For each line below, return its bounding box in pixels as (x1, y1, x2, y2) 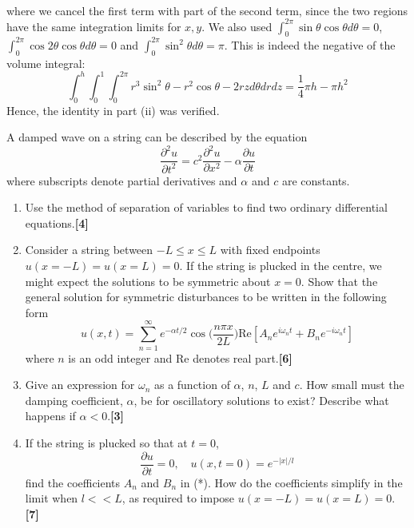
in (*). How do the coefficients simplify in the (180, 474, 403, 490)
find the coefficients (25, 474, 121, 490)
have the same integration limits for (6, 18, 181, 34)
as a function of (153, 376, 230, 393)
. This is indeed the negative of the (224, 36, 396, 53)
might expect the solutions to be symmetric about (25, 272, 271, 289)
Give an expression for (25, 376, 135, 393)
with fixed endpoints (220, 241, 320, 258)
